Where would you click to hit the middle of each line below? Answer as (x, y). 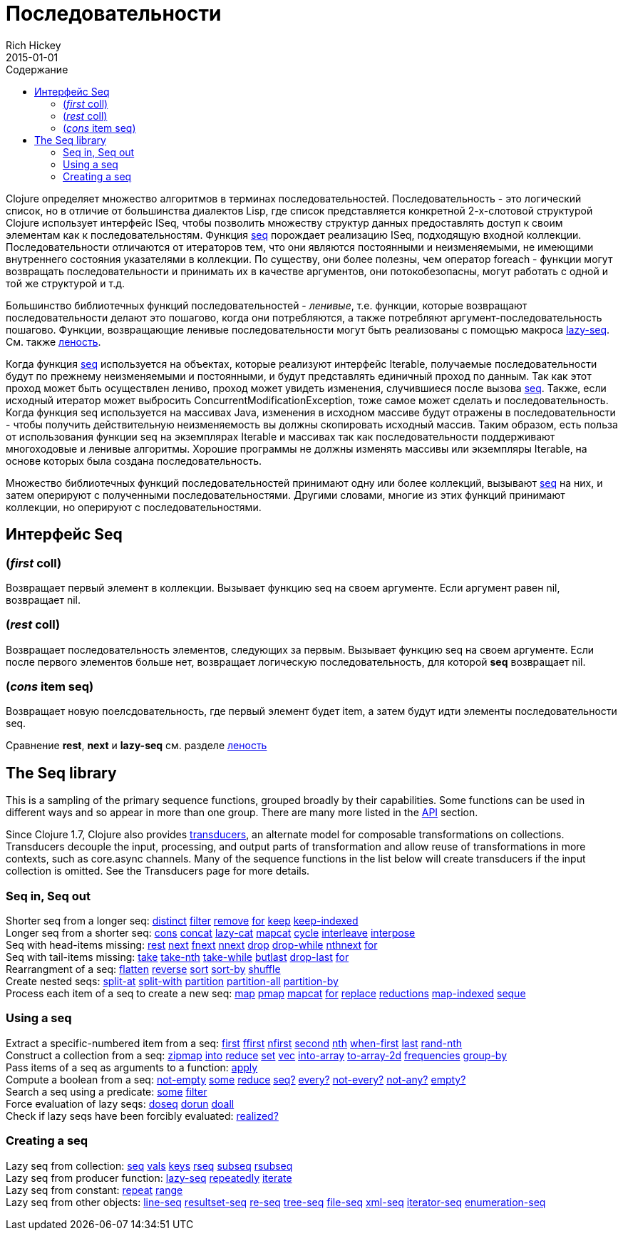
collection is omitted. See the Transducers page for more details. (158, 871)
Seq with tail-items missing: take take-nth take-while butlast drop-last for (177, 957)
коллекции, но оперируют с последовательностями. (134, 507)
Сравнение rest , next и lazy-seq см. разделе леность (137, 746)
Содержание (37, 69)
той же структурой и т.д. (66, 283)
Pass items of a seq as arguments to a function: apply (132, 1067)
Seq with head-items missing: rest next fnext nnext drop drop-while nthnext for (192, 945)
